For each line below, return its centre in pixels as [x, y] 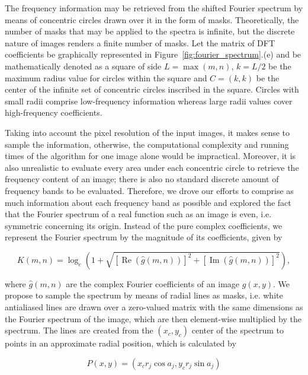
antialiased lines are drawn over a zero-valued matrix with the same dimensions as [154, 307]
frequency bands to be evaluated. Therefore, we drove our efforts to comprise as [149, 190]
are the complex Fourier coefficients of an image [153, 283]
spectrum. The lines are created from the [79, 330]
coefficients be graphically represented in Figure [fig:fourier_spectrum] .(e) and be [153, 54]
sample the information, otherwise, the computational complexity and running [147, 144]
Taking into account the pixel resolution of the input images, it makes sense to [147, 132]
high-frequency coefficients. [54, 112]
